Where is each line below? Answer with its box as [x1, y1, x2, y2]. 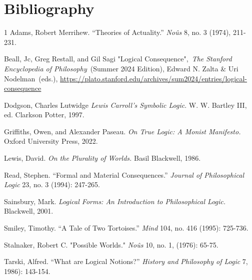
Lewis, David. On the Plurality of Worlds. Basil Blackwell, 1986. [4, 153, 201, 163]
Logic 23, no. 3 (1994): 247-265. [4, 179, 100, 190]
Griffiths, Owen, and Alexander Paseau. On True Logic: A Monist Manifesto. [4, 126, 241, 136]
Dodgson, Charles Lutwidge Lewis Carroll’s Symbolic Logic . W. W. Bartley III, [4, 99, 247, 110]
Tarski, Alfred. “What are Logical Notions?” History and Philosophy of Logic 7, [4, 256, 248, 267]
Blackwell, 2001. [4, 206, 53, 216]
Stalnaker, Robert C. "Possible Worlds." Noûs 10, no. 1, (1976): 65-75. [4, 239, 218, 250]
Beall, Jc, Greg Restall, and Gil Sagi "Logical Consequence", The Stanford [4, 53, 232, 64]
